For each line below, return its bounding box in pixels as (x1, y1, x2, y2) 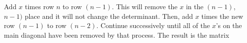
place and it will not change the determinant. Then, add (24, 11, 193, 21)
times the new (201, 11, 244, 21)
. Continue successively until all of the (96, 20, 210, 30)
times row (25, 1, 54, 11)
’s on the (216, 20, 242, 30)
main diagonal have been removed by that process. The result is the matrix (4, 29, 229, 40)
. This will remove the (112, 1, 178, 11)
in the (185, 1, 204, 11)
